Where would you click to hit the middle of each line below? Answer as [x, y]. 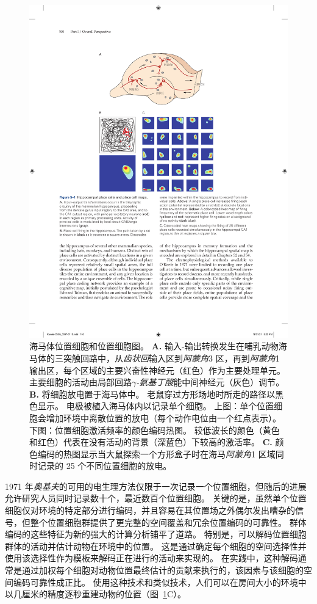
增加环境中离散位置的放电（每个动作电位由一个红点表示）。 [163, 417]
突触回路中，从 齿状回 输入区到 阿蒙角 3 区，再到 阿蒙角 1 [171, 358]
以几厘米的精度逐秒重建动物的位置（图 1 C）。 [96, 594]
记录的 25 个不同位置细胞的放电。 [105, 466]
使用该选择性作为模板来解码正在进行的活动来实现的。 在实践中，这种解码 [151, 558]
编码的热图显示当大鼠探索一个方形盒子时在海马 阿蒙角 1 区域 [156, 453]
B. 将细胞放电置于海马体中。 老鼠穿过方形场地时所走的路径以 [152, 394]
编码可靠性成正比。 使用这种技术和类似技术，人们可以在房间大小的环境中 [160, 582]
